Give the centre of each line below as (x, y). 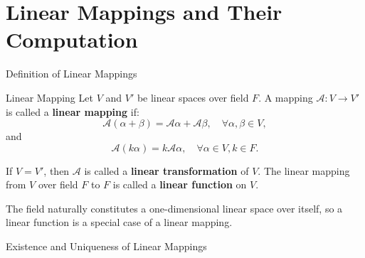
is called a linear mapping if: (73, 111)
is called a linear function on (180, 184)
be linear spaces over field (193, 97)
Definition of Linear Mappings (72, 74)
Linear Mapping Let (49, 97)
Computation (72, 39)
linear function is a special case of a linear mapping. (119, 222)
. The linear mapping (304, 170)
